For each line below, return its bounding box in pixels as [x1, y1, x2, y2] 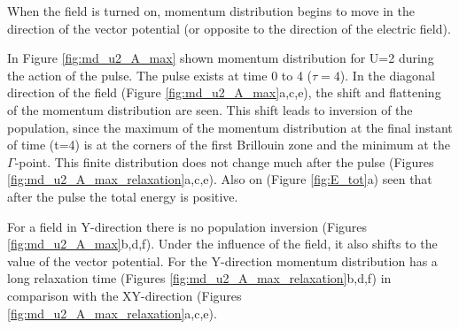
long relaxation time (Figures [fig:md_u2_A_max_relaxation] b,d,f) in [7, 269, 392, 287]
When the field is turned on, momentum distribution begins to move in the [7, 2, 415, 19]
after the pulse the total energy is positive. [7, 187, 238, 205]
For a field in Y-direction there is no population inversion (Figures [7, 217, 368, 235]
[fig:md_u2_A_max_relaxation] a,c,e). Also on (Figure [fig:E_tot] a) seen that [7, 170, 432, 188]
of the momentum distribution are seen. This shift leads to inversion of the [7, 100, 413, 119]
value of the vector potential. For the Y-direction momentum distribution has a [7, 251, 438, 270]
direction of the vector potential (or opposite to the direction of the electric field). [7, 19, 451, 37]
